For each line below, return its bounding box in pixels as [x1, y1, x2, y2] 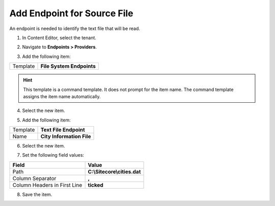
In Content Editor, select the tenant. [22, 35, 97, 41]
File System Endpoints [40, 63, 96, 70]
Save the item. [22, 191, 52, 197]
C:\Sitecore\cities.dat [88, 168, 141, 175]
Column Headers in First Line [12, 181, 82, 188]
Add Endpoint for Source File [9, 8, 133, 19]
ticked [88, 181, 104, 188]
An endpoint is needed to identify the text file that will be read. [9, 25, 140, 32]
